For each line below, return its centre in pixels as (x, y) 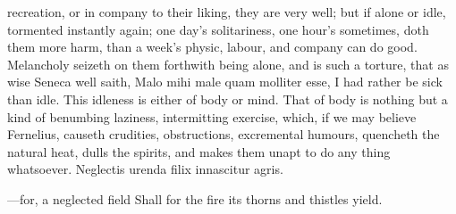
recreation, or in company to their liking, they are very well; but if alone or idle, (227, 12)
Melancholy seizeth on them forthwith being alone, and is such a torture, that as (228, 64)
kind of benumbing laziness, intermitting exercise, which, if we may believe (212, 116)
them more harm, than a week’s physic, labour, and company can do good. (212, 47)
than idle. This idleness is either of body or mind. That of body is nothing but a (228, 99)
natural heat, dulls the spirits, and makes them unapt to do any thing (199, 151)
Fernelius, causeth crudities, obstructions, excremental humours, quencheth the (224, 134)
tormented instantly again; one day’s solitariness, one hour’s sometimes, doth (218, 29)
